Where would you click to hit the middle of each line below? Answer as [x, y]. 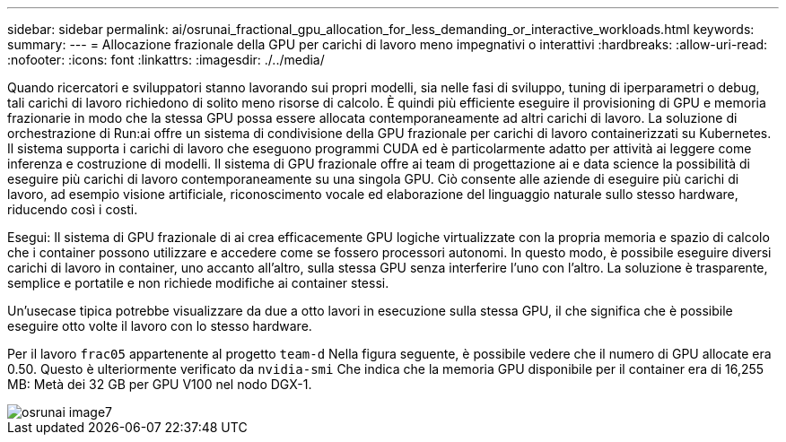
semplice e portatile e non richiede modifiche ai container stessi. [198, 283]
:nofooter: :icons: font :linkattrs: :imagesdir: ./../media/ [166, 60]
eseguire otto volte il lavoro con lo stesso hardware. [160, 326]
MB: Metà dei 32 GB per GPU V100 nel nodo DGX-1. [160, 384]
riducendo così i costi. [73, 209]
